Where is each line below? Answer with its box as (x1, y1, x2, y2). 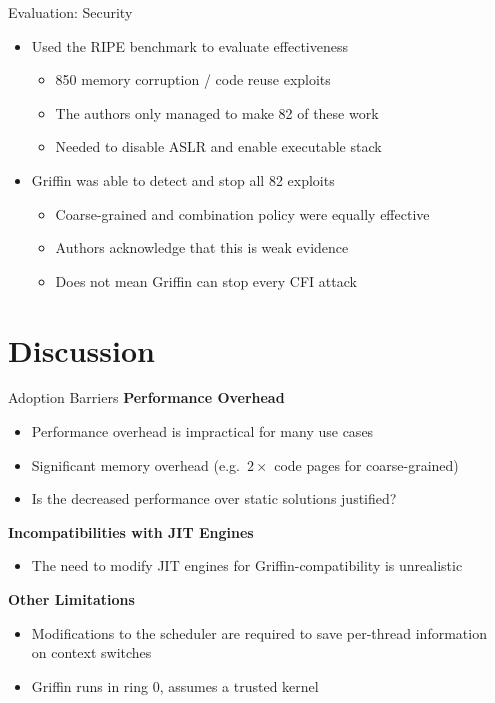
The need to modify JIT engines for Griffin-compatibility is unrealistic (31, 555, 463, 576)
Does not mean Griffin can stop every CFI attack (55, 270, 357, 291)
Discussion (8, 329, 155, 370)
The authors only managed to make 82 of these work (55, 102, 379, 123)
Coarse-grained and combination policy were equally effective (55, 203, 430, 224)
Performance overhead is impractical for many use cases (31, 421, 374, 442)
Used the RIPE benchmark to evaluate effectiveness (31, 35, 348, 56)
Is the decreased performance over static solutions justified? (31, 488, 397, 509)
